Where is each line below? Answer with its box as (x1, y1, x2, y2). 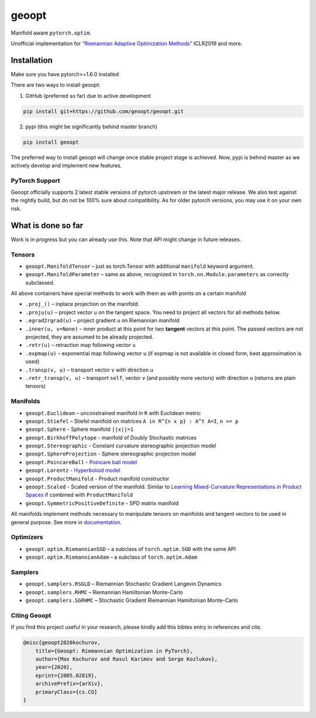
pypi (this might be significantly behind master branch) (25, 123, 158, 130)
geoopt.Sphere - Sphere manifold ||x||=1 (25, 426, 134, 433)
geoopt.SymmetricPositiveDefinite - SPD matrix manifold (25, 499, 178, 506)
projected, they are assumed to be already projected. (25, 334, 154, 341)
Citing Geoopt (11, 611, 51, 620)
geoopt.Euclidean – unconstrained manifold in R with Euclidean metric (25, 409, 201, 416)
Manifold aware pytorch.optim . (11, 29, 92, 36)
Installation (11, 55, 53, 65)
